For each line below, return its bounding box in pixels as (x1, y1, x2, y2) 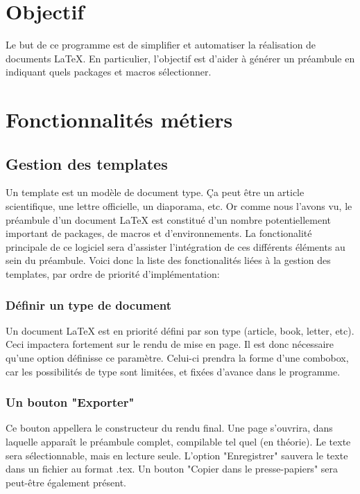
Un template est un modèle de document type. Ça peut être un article (6, 185, 305, 200)
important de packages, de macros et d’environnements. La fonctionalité (6, 226, 312, 240)
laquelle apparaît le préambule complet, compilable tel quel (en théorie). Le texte (6, 434, 351, 449)
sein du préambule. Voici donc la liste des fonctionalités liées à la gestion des (6, 253, 331, 267)
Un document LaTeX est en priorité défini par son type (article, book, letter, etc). (6, 323, 354, 337)
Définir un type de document (6, 296, 172, 313)
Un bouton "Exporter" (6, 394, 135, 411)
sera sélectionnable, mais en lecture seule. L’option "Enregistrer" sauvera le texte (6, 448, 348, 462)
